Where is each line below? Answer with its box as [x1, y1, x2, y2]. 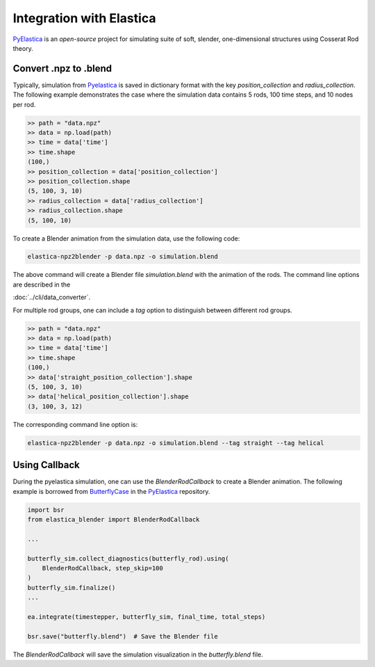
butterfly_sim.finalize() [27, 584, 116, 591]
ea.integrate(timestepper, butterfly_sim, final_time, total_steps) [27, 613, 266, 620]
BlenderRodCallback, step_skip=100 [42, 564, 163, 572]
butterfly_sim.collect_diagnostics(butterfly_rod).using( [27, 554, 229, 563]
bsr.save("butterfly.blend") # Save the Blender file [27, 632, 218, 640]
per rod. [12, 100, 36, 109]
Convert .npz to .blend [12, 63, 112, 74]
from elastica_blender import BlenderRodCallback [27, 515, 200, 523]
